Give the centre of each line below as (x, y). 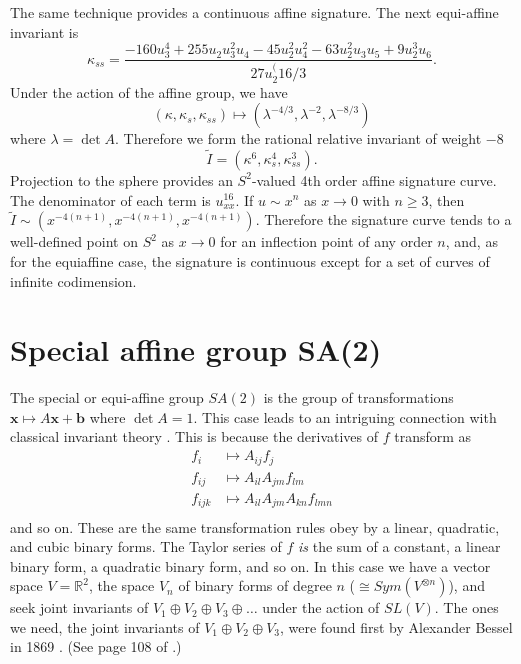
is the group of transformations (358, 397)
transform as (433, 436)
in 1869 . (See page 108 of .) (96, 646)
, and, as (471, 241)
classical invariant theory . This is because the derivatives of (194, 436)
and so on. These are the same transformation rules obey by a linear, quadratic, (255, 526)
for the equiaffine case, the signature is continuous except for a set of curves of (250, 260)
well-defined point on (74, 241)
